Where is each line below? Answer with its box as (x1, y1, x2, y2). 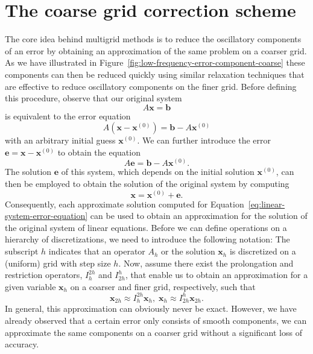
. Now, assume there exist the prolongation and (118, 256, 294, 269)
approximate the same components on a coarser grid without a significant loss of (5, 326, 302, 338)
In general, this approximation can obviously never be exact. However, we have (5, 302, 297, 315)
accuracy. (5, 338, 39, 350)
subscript (5, 245, 39, 258)
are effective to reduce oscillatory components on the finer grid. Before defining (5, 80, 297, 92)
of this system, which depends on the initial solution (61, 165, 255, 178)
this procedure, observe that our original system (5, 92, 182, 104)
